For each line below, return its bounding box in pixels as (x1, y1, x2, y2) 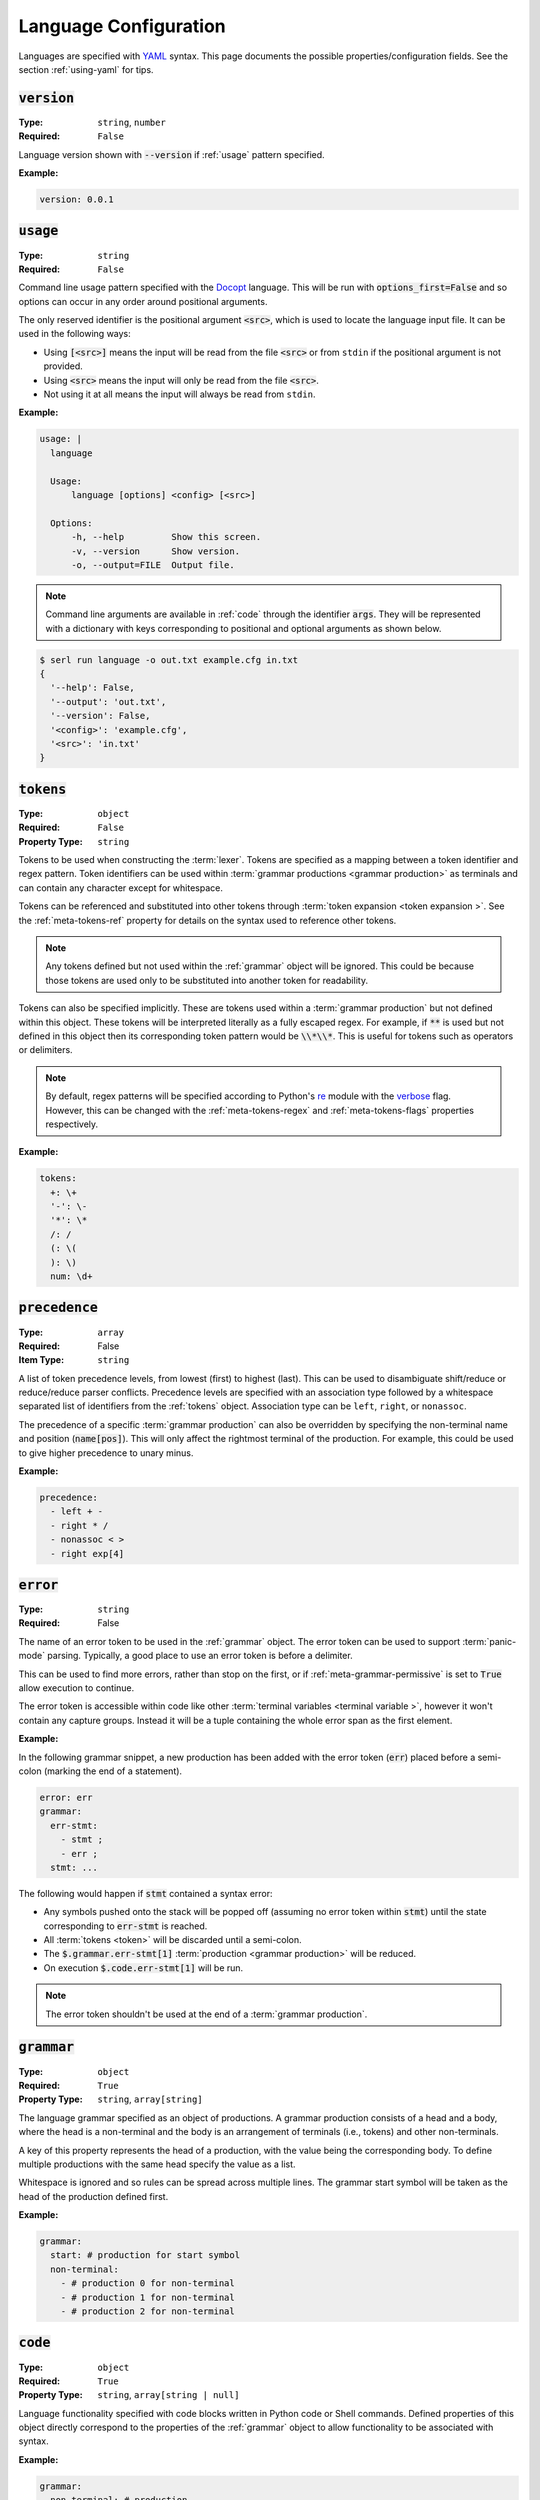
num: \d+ (50, 1271, 93, 1282)
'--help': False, (50, 682, 135, 694)
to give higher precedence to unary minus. (18, 1446, 194, 1459)
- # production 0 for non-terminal (60, 2278, 235, 2289)
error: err (39, 1791, 93, 1803)
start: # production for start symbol (50, 2250, 240, 2261)
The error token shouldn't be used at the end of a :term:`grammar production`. (45, 2008, 368, 2020)
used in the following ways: (18, 328, 132, 340)
